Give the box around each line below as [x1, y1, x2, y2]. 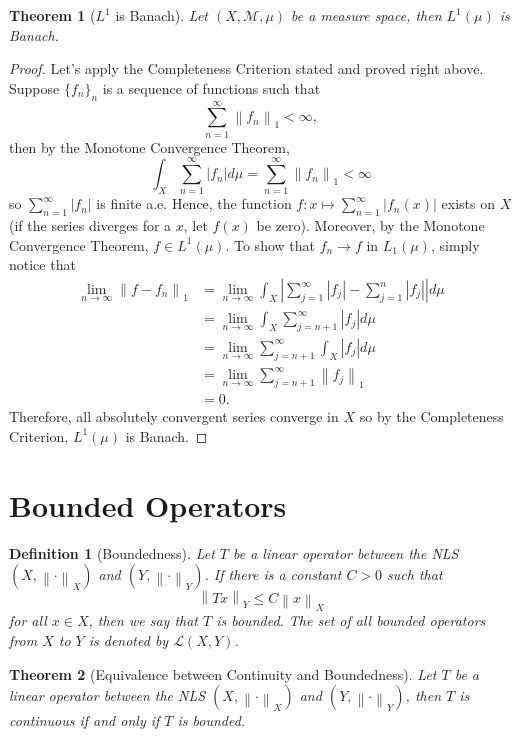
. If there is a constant [204, 564, 342, 585]
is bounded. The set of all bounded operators [216, 610, 486, 631]
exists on [441, 193, 495, 214]
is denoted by [88, 630, 169, 651]
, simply [430, 234, 480, 255]
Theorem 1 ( [9, 5, 96, 25]
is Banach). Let [115, 5, 208, 25]
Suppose [9, 77, 60, 98]
